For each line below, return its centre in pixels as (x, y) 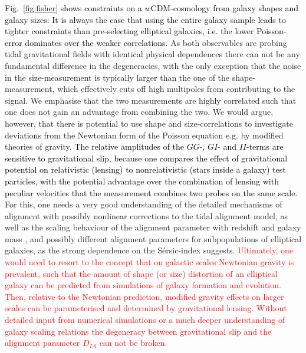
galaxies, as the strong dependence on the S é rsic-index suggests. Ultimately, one (149, 250)
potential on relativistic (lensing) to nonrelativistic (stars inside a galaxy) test (145, 169)
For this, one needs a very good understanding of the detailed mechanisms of (144, 204)
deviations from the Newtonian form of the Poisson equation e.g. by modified (144, 135)
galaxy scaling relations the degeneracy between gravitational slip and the (138, 331)
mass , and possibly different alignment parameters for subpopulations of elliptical (153, 238)
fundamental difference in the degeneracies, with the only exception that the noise (153, 65)
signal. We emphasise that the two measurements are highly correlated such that (151, 100)
